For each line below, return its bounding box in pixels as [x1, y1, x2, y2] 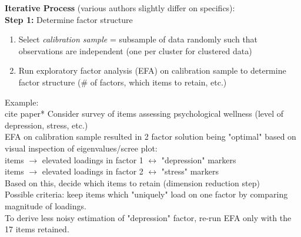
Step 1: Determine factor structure [5, 13, 133, 25]
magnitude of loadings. [5, 199, 86, 212]
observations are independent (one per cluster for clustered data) [18, 44, 252, 57]
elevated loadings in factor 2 [42, 165, 143, 177]
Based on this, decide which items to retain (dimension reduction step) [5, 176, 260, 189]
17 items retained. [5, 223, 69, 235]
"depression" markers [161, 153, 236, 166]
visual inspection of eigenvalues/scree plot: [5, 141, 158, 154]
